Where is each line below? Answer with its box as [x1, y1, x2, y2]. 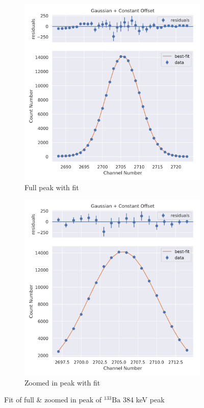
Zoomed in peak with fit [24, 377, 100, 388]
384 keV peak [122, 394, 165, 405]
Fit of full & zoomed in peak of [4, 394, 102, 405]
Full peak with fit [24, 182, 79, 192]
